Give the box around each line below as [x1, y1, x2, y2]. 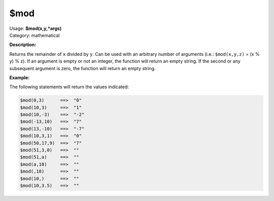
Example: [9, 74, 30, 81]
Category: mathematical [9, 32, 60, 38]
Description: [9, 42, 37, 48]
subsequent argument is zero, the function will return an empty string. [9, 65, 156, 71]
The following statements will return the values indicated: [9, 84, 129, 90]
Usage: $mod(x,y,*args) [9, 25, 62, 31]
